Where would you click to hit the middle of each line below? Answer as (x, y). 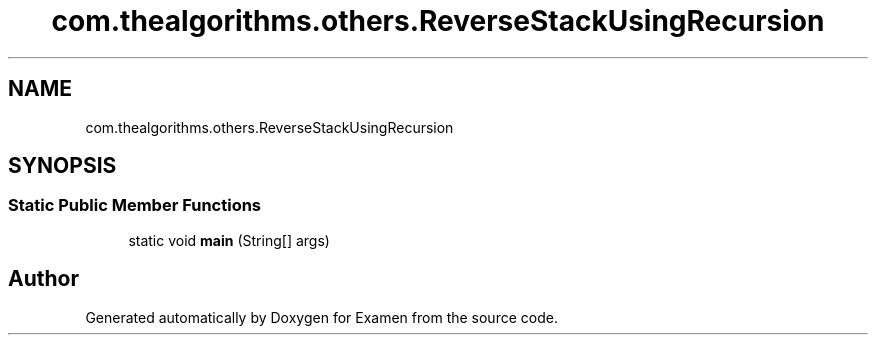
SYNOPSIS (62, 166)
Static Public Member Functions (135, 205)
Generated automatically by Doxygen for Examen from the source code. (321, 317)
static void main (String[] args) (229, 240)
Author (43, 279)
